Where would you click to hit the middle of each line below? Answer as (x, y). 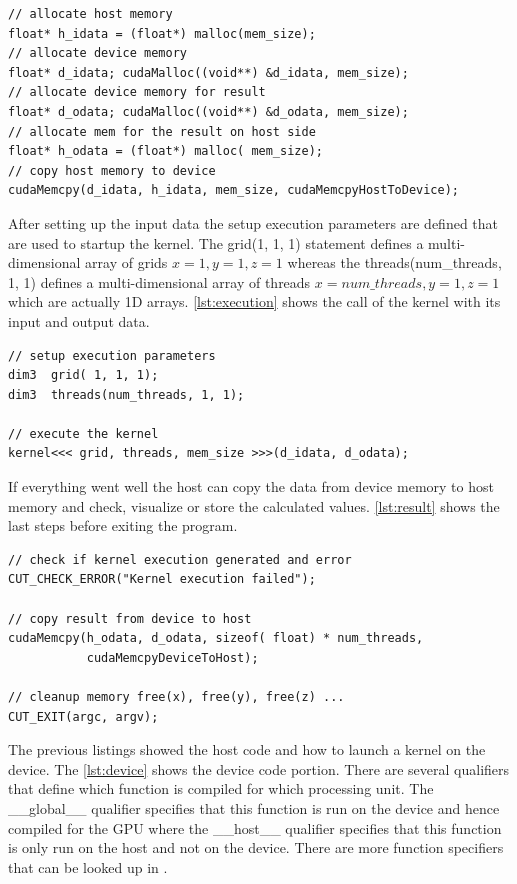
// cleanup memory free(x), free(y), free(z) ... (176, 697)
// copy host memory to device (112, 170)
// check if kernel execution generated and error (180, 559)
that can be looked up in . (88, 866)
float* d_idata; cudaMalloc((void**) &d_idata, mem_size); (208, 72)
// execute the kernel (83, 433)
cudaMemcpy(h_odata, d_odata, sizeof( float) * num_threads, (216, 638)
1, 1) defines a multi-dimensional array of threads (159, 281)
